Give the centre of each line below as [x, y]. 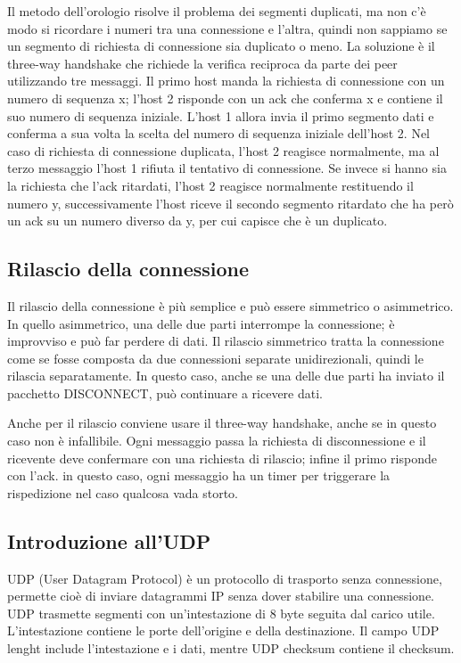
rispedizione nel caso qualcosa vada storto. [123, 492]
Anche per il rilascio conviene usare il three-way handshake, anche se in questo [222, 423]
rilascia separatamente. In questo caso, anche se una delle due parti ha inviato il [226, 376]
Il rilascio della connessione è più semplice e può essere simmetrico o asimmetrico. [230, 305]
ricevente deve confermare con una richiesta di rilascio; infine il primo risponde [222, 458]
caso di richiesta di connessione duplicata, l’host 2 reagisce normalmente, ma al [223, 150]
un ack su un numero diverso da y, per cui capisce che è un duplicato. [198, 221]
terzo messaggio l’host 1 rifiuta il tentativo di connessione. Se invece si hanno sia [227, 168]
